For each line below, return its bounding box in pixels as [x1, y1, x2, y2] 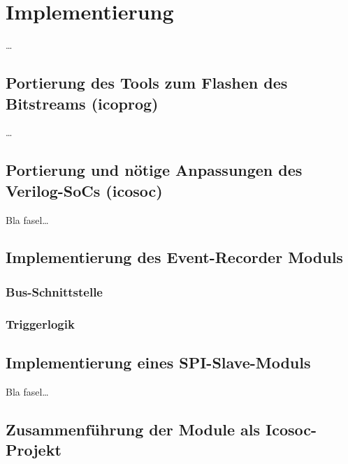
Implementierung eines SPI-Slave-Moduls [6, 351, 311, 373]
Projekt [6, 439, 61, 461]
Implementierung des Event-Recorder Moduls [6, 246, 343, 268]
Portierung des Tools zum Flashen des [6, 72, 288, 93]
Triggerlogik [6, 315, 75, 332]
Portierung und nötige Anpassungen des [6, 159, 303, 181]
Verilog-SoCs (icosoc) [6, 179, 163, 201]
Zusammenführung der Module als [6, 418, 261, 440]
